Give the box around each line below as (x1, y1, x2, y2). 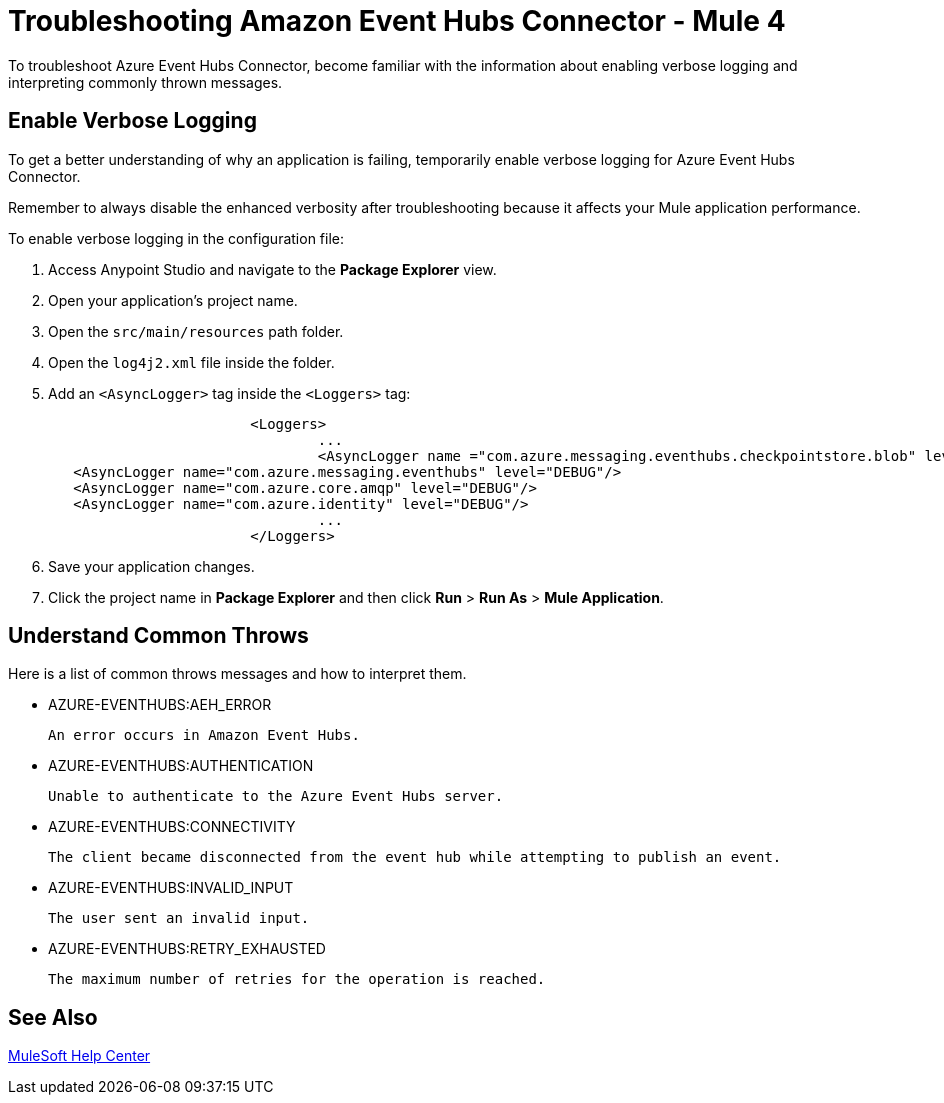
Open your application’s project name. (48, 291, 298, 309)
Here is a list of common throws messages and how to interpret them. (8, 665, 467, 683)
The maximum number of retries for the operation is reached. (48, 971, 546, 988)
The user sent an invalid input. (48, 910, 310, 927)
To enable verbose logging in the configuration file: (8, 229, 344, 247)
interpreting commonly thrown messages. (8, 73, 283, 91)
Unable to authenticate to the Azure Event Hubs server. (48, 788, 504, 805)
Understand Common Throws (8, 623, 309, 649)
